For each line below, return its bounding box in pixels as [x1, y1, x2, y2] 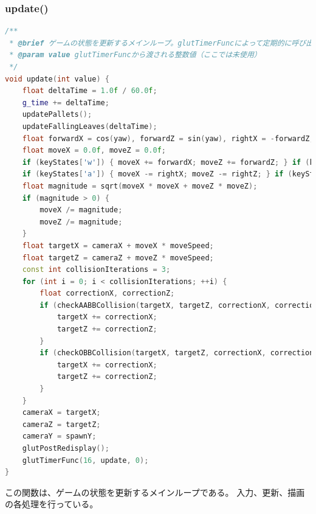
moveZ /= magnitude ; [39, 217, 123, 226]
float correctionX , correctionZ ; [39, 289, 175, 298]
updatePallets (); [22, 110, 92, 119]
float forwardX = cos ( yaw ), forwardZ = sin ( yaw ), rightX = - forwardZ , [22, 134, 314, 143]
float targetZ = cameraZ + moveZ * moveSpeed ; [22, 253, 214, 262]
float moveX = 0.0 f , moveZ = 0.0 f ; [22, 146, 167, 155]
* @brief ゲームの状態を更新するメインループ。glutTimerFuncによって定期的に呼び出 [9, 38, 314, 47]
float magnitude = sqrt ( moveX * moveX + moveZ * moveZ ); [22, 181, 258, 190]
